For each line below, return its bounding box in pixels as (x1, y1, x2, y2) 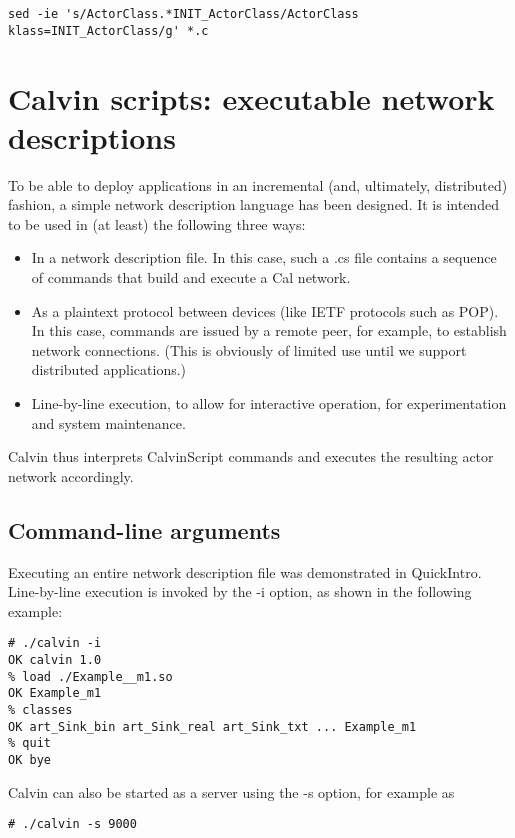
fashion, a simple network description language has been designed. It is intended (8, 194, 499, 215)
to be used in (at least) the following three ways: (8, 213, 306, 234)
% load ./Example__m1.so (8, 669, 173, 684)
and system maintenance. (31, 412, 186, 433)
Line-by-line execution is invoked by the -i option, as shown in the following (8, 581, 472, 602)
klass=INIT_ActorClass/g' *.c (8, 23, 209, 38)
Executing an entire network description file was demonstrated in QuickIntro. (8, 561, 482, 582)
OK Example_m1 (8, 686, 102, 701)
